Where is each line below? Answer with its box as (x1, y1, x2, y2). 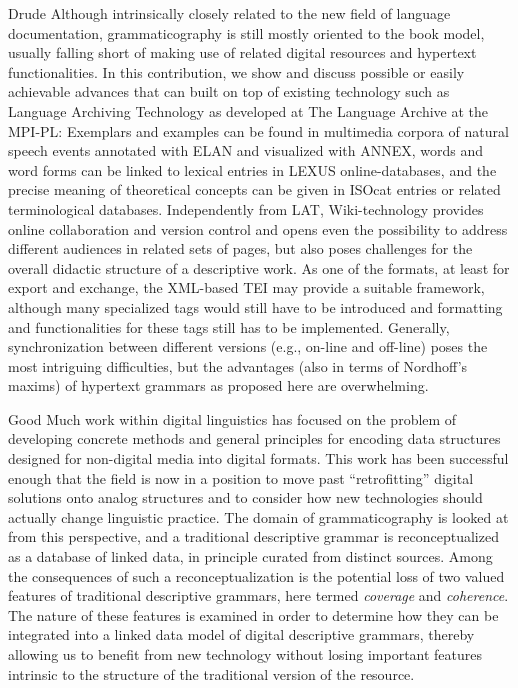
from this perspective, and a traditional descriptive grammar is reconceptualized (8, 526, 499, 547)
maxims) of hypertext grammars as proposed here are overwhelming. (8, 375, 429, 396)
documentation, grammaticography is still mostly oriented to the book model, (8, 22, 485, 43)
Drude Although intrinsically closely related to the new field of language (8, 3, 451, 23)
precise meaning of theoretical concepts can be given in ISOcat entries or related (8, 179, 501, 200)
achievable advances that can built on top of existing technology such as (8, 81, 450, 102)
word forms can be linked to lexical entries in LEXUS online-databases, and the (8, 159, 497, 180)
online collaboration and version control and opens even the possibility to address (8, 218, 508, 239)
